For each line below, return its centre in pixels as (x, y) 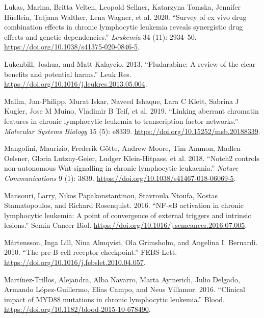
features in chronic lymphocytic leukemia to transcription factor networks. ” (121, 121)
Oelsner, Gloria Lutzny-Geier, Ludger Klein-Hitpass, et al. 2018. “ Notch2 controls (132, 158)
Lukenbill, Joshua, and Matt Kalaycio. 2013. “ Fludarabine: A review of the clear (130, 63)
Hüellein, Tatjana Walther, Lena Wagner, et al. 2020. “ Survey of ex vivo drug (125, 17)
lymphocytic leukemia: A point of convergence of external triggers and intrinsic (128, 215)
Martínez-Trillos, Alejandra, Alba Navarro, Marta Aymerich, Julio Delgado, (122, 279)
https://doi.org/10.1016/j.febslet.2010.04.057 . (75, 262)
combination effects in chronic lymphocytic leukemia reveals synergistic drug (124, 27)
